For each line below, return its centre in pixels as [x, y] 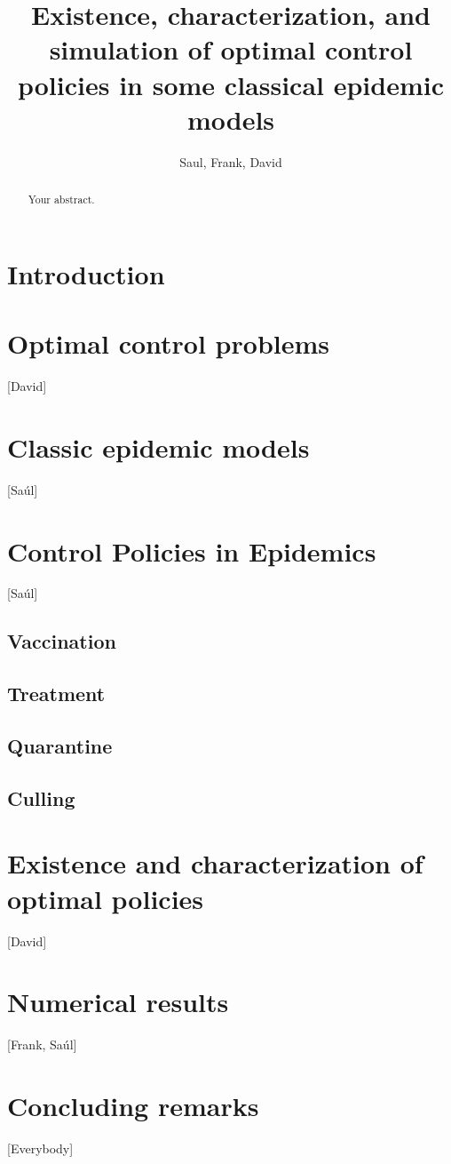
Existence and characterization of [215, 863]
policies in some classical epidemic [230, 84]
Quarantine [60, 746]
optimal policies [106, 898]
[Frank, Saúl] [42, 1044]
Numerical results [118, 1002]
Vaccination [62, 641]
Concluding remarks [133, 1106]
